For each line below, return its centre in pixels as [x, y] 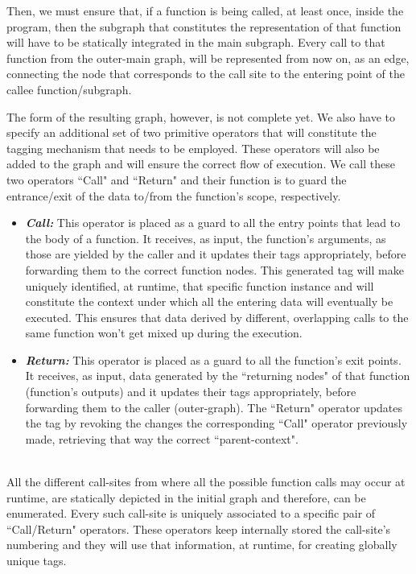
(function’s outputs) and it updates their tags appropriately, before [191, 392]
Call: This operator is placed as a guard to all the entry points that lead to [213, 223]
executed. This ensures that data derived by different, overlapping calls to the [217, 317]
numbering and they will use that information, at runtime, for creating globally [202, 545]
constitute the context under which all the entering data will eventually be [209, 301]
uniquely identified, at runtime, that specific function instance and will [200, 285]
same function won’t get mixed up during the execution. [164, 333]
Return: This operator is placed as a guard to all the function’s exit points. [213, 359]
